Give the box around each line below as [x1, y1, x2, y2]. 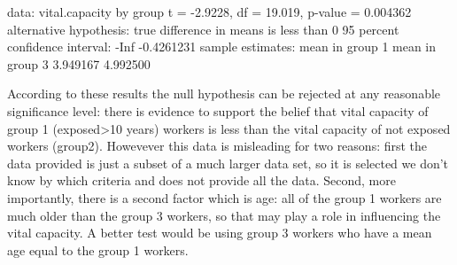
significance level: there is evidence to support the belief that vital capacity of [7, 101, 429, 120]
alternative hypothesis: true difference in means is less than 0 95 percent [7, 19, 399, 38]
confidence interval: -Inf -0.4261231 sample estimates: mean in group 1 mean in [7, 37, 437, 56]
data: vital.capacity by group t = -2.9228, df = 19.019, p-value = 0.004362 [7, 3, 412, 20]
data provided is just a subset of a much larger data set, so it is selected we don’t [7, 153, 449, 172]
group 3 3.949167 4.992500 [7, 54, 151, 73]
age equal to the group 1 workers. [7, 240, 189, 259]
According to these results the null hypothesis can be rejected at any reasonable [7, 84, 441, 103]
